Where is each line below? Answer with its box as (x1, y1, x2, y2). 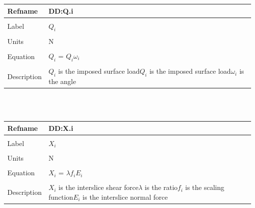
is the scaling (185, 182, 225, 192)
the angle (48, 76, 76, 86)
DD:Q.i (48, 5, 74, 16)
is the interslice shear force (58, 182, 139, 192)
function (48, 191, 74, 202)
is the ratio (145, 182, 178, 192)
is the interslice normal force (82, 191, 168, 202)
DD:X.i (48, 123, 74, 133)
